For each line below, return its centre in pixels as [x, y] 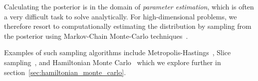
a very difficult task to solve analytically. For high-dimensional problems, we [121, 16]
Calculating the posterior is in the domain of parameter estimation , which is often [129, 6]
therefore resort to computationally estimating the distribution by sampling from [128, 26]
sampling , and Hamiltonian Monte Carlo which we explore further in [113, 62]
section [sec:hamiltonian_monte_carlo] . [65, 72]
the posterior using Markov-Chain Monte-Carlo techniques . [96, 36]
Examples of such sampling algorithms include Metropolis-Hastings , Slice [118, 52]
